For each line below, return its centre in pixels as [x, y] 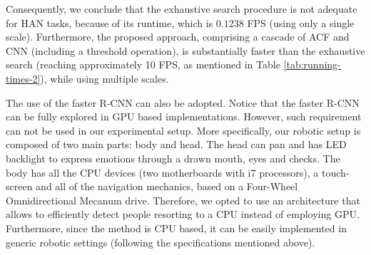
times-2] [23, 78]
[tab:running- [312, 64]
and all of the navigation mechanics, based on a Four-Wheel [167, 186]
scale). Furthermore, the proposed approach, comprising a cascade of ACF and [178, 37]
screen [19, 186]
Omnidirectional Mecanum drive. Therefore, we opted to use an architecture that [183, 200]
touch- [335, 172]
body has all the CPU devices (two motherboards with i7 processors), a [162, 172]
